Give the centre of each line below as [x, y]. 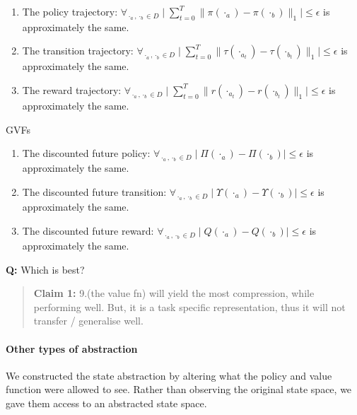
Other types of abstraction [72, 348]
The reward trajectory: [72, 89]
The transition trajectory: [78, 51]
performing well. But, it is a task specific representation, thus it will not [189, 306]
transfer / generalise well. [88, 321]
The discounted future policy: [86, 153]
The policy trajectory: [70, 11]
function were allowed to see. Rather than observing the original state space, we [179, 389]
